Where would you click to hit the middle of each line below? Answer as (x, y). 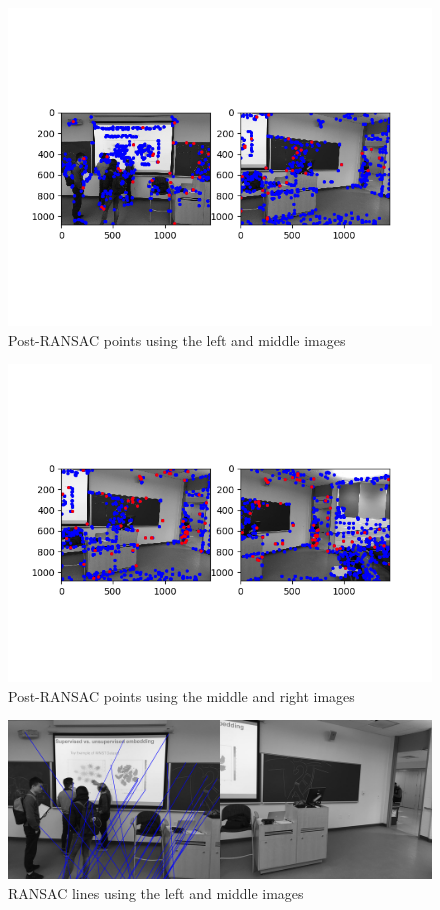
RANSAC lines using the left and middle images (156, 892)
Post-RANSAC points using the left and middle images (177, 339)
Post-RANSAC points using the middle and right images (181, 695)
